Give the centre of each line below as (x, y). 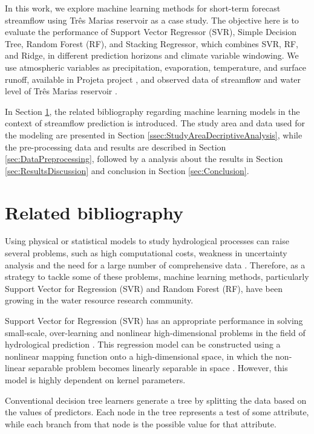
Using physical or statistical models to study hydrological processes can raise (147, 241)
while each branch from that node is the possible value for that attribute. (141, 423)
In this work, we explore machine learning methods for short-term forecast (143, 8)
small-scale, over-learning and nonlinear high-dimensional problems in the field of (155, 332)
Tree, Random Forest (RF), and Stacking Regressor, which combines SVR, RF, (152, 43)
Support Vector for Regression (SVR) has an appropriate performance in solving (154, 320)
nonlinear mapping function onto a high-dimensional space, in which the (139, 356)
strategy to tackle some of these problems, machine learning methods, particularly (157, 277)
